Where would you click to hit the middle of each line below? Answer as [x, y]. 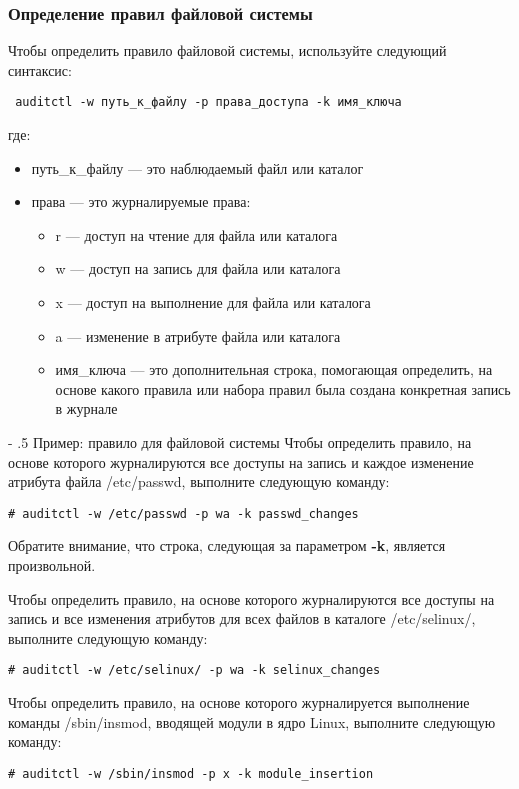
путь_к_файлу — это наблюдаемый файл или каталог [197, 167]
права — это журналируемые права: [141, 201]
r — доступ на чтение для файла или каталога [196, 234]
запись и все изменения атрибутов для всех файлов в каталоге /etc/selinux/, [242, 618]
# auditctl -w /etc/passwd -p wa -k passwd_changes [183, 513]
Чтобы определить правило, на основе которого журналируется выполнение [239, 702]
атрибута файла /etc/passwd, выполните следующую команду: [199, 481]
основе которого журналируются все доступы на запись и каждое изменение [241, 461]
